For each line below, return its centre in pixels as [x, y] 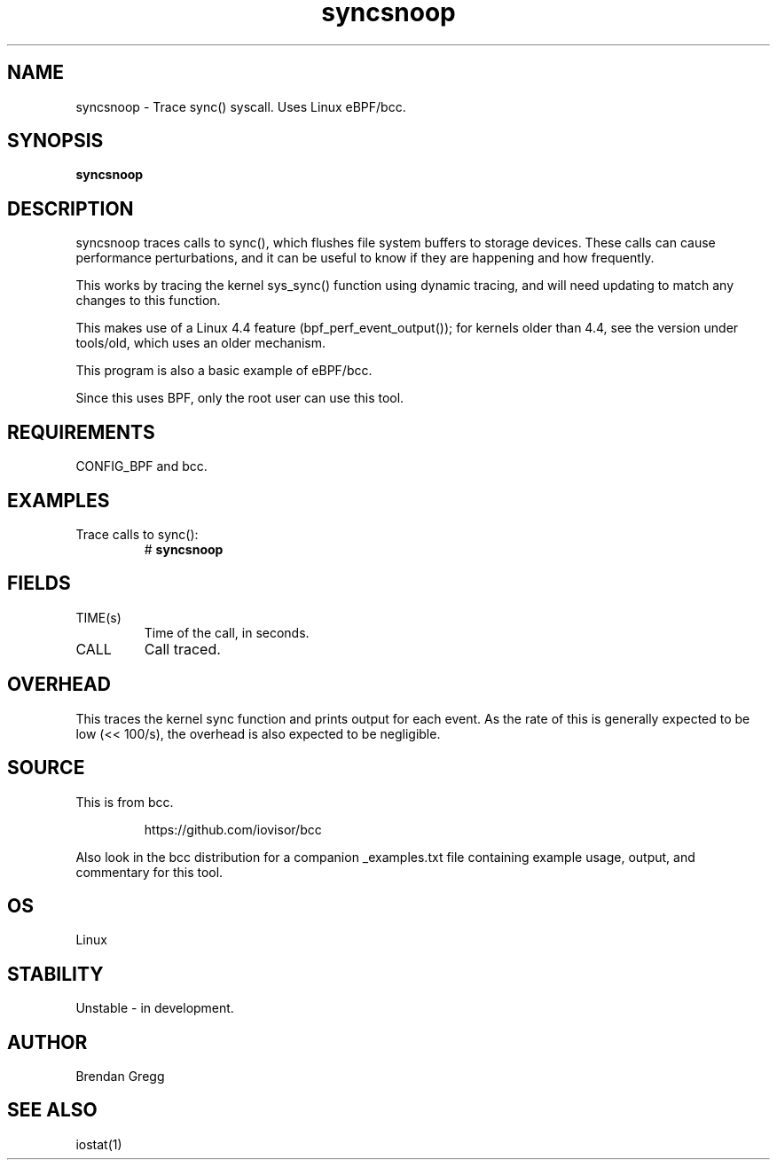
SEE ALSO [52, 1110]
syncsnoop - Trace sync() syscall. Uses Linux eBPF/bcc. [241, 106]
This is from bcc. [125, 802]
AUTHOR [47, 1042]
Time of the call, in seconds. [227, 632]
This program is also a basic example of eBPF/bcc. [224, 371]
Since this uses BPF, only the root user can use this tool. [240, 398]
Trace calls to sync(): [137, 534]
